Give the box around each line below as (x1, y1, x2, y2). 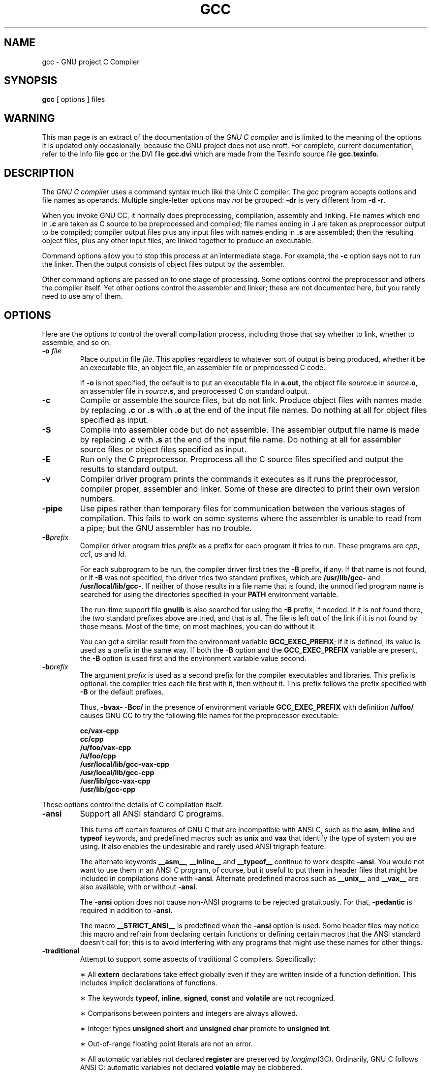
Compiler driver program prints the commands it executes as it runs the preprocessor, (80, 473, 398, 484)
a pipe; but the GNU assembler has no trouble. (80, 523, 252, 533)
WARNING (4, 112, 55, 125)
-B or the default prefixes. (80, 687, 164, 696)
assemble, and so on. (42, 338, 111, 347)
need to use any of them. (42, 292, 123, 301)
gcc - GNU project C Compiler (42, 57, 140, 66)
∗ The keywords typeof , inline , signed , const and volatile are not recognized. (80, 993, 336, 1002)
